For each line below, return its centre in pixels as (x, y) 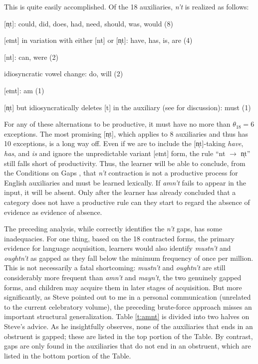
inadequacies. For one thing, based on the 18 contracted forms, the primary (119, 238)
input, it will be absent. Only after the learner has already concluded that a (120, 192)
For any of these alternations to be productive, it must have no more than (117, 124)
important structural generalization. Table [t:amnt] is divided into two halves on (127, 316)
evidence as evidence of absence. (53, 212)
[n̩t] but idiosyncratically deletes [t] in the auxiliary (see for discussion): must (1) (128, 107)
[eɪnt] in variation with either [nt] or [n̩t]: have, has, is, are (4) (98, 40)
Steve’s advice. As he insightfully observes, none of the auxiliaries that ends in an (129, 326)
